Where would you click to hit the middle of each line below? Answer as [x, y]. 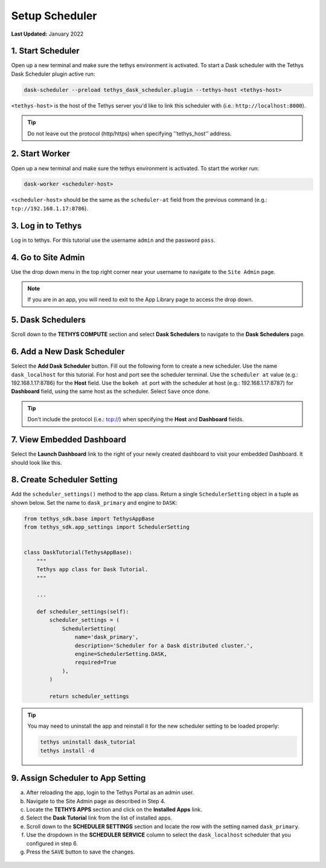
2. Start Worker [41, 154]
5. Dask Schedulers [48, 320]
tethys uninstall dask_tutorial [88, 742]
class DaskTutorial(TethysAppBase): [78, 552]
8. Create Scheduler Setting [64, 480]
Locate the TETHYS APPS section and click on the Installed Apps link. [114, 809]
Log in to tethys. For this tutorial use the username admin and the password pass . [113, 240]
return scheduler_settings [89, 696]
